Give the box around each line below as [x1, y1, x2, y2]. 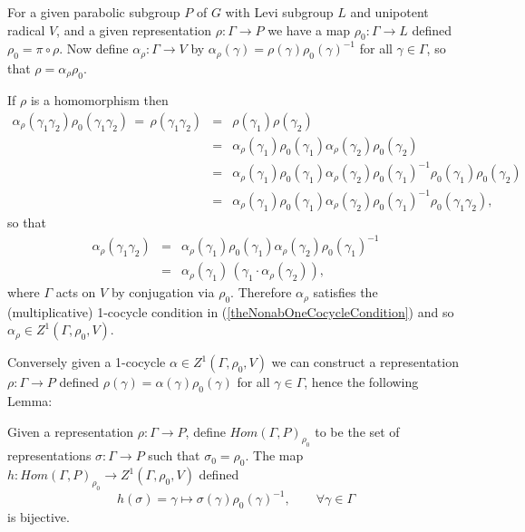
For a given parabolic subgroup [7, 3, 180, 21]
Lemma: [7, 392, 53, 411]
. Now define [59, 39, 129, 58]
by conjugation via [111, 283, 215, 302]
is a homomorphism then [30, 91, 169, 110]
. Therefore [230, 283, 292, 302]
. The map [245, 446, 304, 465]
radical [7, 20, 45, 39]
